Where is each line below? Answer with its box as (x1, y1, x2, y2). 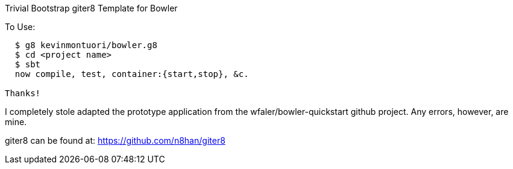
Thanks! (5, 88, 41, 98)
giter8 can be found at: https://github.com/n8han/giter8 (5, 135, 225, 146)
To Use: (5, 22, 36, 32)
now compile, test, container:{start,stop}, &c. (14, 69, 249, 79)
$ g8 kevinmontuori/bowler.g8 (14, 40, 157, 50)
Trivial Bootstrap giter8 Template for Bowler (5, 3, 178, 13)
